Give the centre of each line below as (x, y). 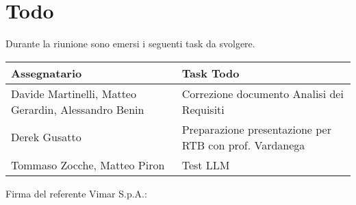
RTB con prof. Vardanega (243, 145)
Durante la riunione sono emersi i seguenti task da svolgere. (130, 44)
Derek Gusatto (46, 137)
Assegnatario (47, 73)
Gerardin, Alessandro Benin (78, 109)
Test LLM (206, 165)
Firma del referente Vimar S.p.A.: (76, 193)
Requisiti (203, 109)
